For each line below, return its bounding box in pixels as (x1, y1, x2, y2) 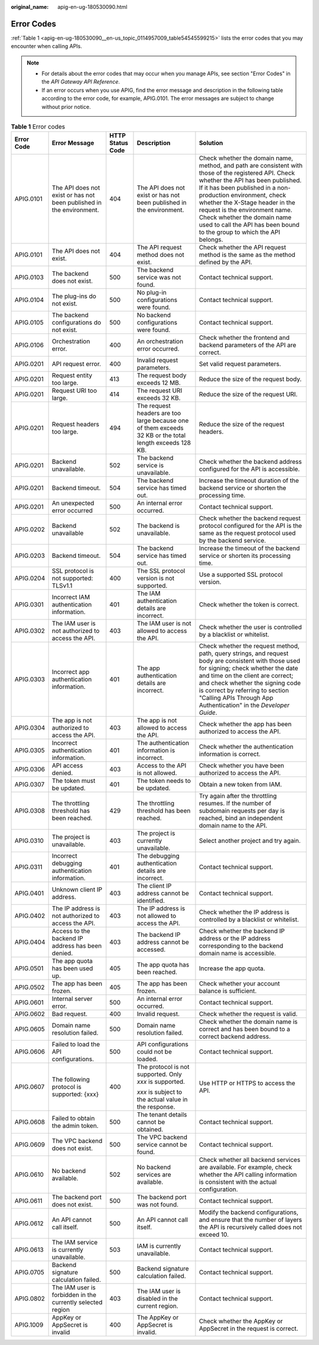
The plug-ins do (51, 292, 97, 300)
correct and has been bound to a (198, 1025, 291, 1033)
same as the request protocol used (198, 529, 296, 537)
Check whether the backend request (198, 514, 301, 522)
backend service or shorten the (198, 484, 287, 492)
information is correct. (198, 750, 261, 758)
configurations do (51, 319, 102, 327)
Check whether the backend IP (198, 927, 285, 935)
